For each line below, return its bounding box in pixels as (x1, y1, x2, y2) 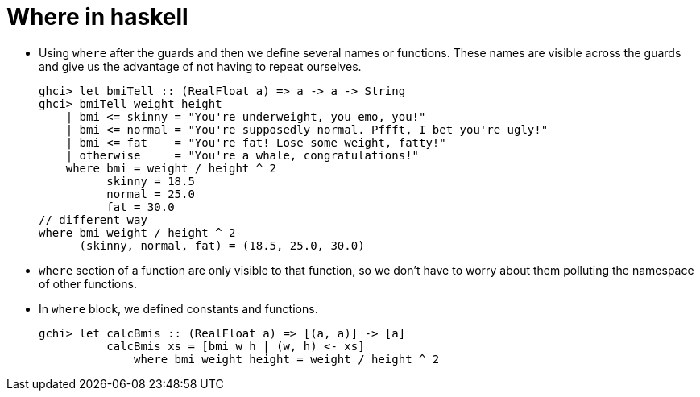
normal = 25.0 (106, 187, 195, 201)
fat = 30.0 (106, 200, 175, 213)
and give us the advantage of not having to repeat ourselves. (39, 59, 362, 73)
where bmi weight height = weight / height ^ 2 (134, 352, 440, 366)
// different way (39, 213, 147, 226)
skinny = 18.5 (106, 174, 195, 188)
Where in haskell (6, 3, 188, 31)
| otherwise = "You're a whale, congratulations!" (65, 148, 420, 162)
